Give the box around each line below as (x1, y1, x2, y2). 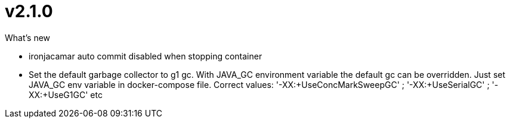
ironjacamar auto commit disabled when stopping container (29, 51, 262, 61)
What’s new (5, 32, 51, 43)
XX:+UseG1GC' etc (29, 89, 103, 100)
